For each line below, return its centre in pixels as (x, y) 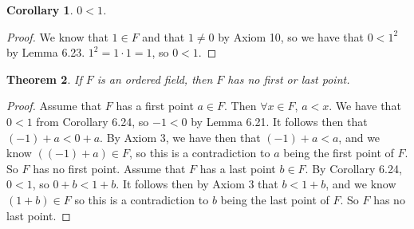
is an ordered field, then (155, 79)
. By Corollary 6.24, (353, 168)
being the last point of (275, 199)
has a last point (238, 168)
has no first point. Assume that (109, 168)
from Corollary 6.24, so (93, 121)
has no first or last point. (289, 79)
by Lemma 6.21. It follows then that (279, 121)
